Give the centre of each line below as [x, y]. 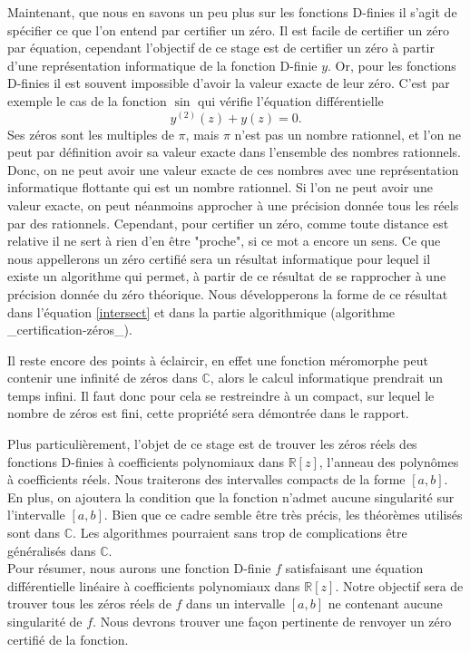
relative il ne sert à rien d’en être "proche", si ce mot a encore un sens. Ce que [224, 241]
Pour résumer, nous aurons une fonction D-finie [139, 568]
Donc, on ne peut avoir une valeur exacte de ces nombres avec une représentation [233, 169]
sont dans [34, 533]
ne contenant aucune [385, 603]
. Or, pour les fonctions [392, 65]
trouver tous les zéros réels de [89, 603]
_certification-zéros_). [70, 330]
